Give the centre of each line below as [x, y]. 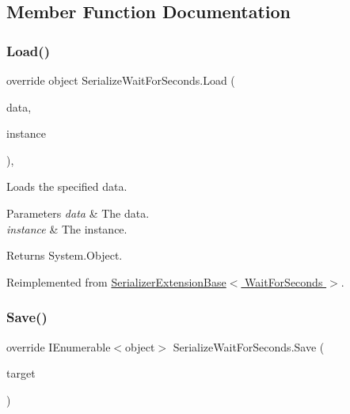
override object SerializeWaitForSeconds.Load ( [121, 80]
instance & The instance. [67, 228]
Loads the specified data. [67, 186]
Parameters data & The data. [78, 213]
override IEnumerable [59, 346]
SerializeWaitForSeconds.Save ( [249, 346]
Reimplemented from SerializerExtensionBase [116, 281]
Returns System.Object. [65, 255]
